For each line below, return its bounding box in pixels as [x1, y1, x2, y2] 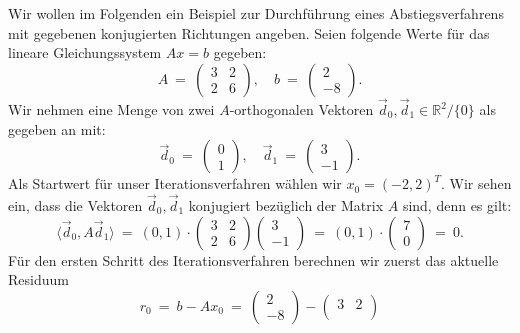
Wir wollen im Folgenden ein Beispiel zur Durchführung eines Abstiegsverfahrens [8, 3, 504, 23]
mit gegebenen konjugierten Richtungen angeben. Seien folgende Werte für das [8, 22, 490, 43]
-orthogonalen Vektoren [229, 99, 374, 119]
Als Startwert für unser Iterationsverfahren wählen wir [8, 173, 342, 194]
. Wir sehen [441, 173, 512, 194]
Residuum [8, 269, 69, 290]
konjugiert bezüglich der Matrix [188, 195, 384, 215]
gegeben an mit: [8, 118, 106, 139]
